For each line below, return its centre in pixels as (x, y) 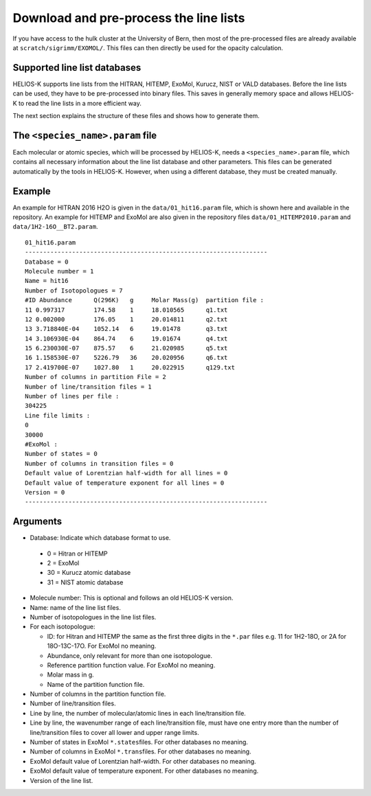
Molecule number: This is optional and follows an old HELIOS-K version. (132, 598)
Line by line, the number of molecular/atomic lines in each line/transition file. (138, 713)
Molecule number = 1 (59, 271)
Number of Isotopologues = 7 (74, 291)
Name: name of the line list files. (76, 607)
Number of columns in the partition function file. (98, 694)
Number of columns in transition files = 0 (99, 463)
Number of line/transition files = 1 (89, 387)
